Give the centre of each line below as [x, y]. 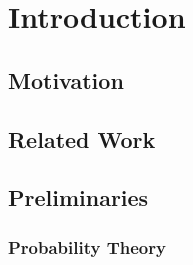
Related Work [82, 138]
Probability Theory [87, 246]
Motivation [66, 79]
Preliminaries [78, 197]
